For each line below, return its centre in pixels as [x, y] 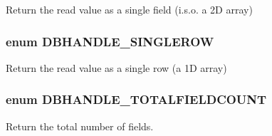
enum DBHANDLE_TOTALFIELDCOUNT [136, 99]
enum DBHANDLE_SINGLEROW [110, 41]
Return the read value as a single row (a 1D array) [116, 67]
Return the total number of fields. [80, 126]
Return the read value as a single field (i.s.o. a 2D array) [129, 9]
